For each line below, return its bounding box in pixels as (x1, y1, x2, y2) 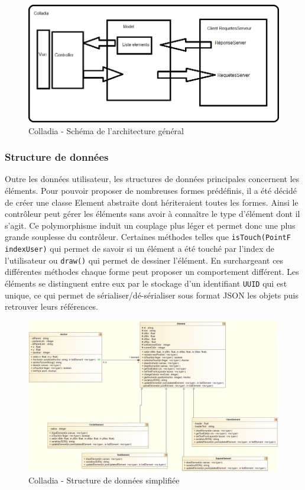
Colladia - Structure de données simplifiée (28, 474, 180, 486)
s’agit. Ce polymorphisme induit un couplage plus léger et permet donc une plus (5, 219, 296, 231)
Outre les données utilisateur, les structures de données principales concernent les (5, 173, 300, 185)
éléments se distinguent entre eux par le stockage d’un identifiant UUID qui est (5, 277, 287, 289)
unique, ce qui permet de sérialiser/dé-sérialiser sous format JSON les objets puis (5, 288, 298, 301)
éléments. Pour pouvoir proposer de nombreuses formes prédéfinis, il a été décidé (5, 184, 297, 196)
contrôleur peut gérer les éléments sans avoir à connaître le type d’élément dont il (5, 207, 300, 220)
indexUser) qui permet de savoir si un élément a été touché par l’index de (5, 242, 275, 255)
